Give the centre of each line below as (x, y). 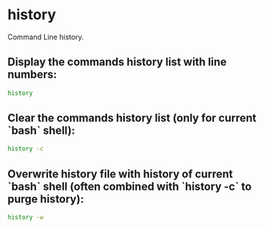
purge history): (46, 199)
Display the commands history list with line (117, 62)
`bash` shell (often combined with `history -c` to (130, 186)
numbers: (32, 75)
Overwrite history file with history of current (120, 174)
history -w (26, 218)
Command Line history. (46, 37)
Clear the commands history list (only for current (132, 118)
